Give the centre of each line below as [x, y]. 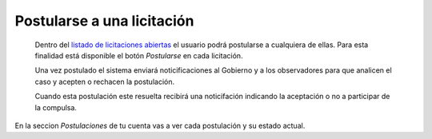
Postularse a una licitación [104, 21]
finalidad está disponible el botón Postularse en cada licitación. [139, 55]
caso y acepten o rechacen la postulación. [105, 81]
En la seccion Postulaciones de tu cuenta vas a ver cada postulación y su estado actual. [160, 125]
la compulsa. [56, 107]
